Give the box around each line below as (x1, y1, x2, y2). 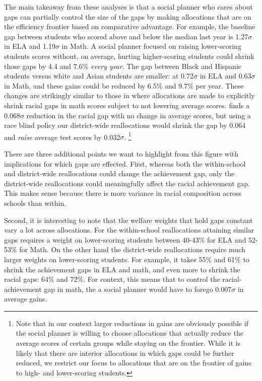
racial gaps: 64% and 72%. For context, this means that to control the (4, 274, 220, 284)
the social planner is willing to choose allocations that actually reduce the (16, 328, 243, 338)
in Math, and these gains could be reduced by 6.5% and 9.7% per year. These (4, 80, 244, 91)
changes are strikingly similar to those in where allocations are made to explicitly (4, 90, 255, 101)
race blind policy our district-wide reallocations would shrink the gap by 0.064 (4, 120, 246, 130)
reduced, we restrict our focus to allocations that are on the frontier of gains (16, 357, 251, 368)
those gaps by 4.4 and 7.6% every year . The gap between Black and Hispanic (4, 60, 241, 71)
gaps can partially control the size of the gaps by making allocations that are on (4, 11, 251, 22)
